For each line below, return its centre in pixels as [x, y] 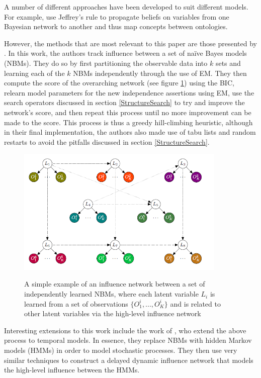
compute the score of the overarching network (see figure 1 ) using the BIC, [119, 83]
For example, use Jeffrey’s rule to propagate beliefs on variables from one [117, 16]
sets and [228, 63]
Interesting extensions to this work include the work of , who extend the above [125, 330]
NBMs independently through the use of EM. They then [160, 73]
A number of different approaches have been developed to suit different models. [126, 7]
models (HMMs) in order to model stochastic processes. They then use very [121, 350]
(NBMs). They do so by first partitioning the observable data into [106, 63]
